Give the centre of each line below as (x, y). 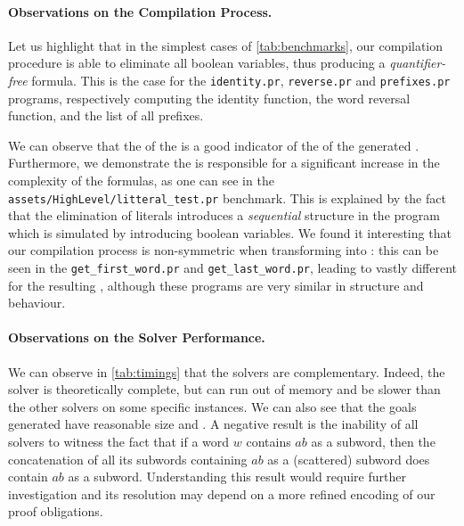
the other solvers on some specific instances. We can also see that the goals (212, 406)
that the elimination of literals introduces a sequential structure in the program (224, 215)
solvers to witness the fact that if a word (119, 442)
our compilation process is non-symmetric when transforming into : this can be (224, 250)
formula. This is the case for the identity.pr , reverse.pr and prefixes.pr (241, 80)
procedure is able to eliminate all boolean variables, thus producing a (197, 63)
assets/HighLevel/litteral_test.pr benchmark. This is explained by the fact (227, 197)
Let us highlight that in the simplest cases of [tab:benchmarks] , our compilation (226, 45)
